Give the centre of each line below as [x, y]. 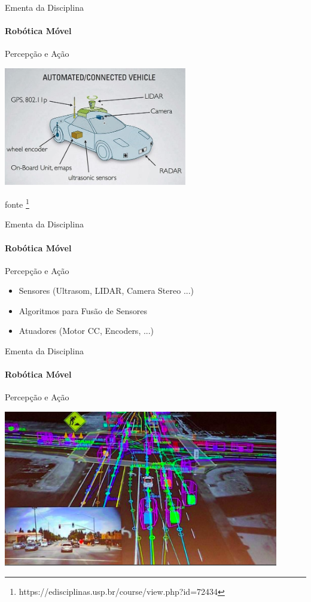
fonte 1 [17, 203]
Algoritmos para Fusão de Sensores [83, 310]
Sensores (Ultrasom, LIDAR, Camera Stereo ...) [106, 291]
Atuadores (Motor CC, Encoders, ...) [86, 331]
